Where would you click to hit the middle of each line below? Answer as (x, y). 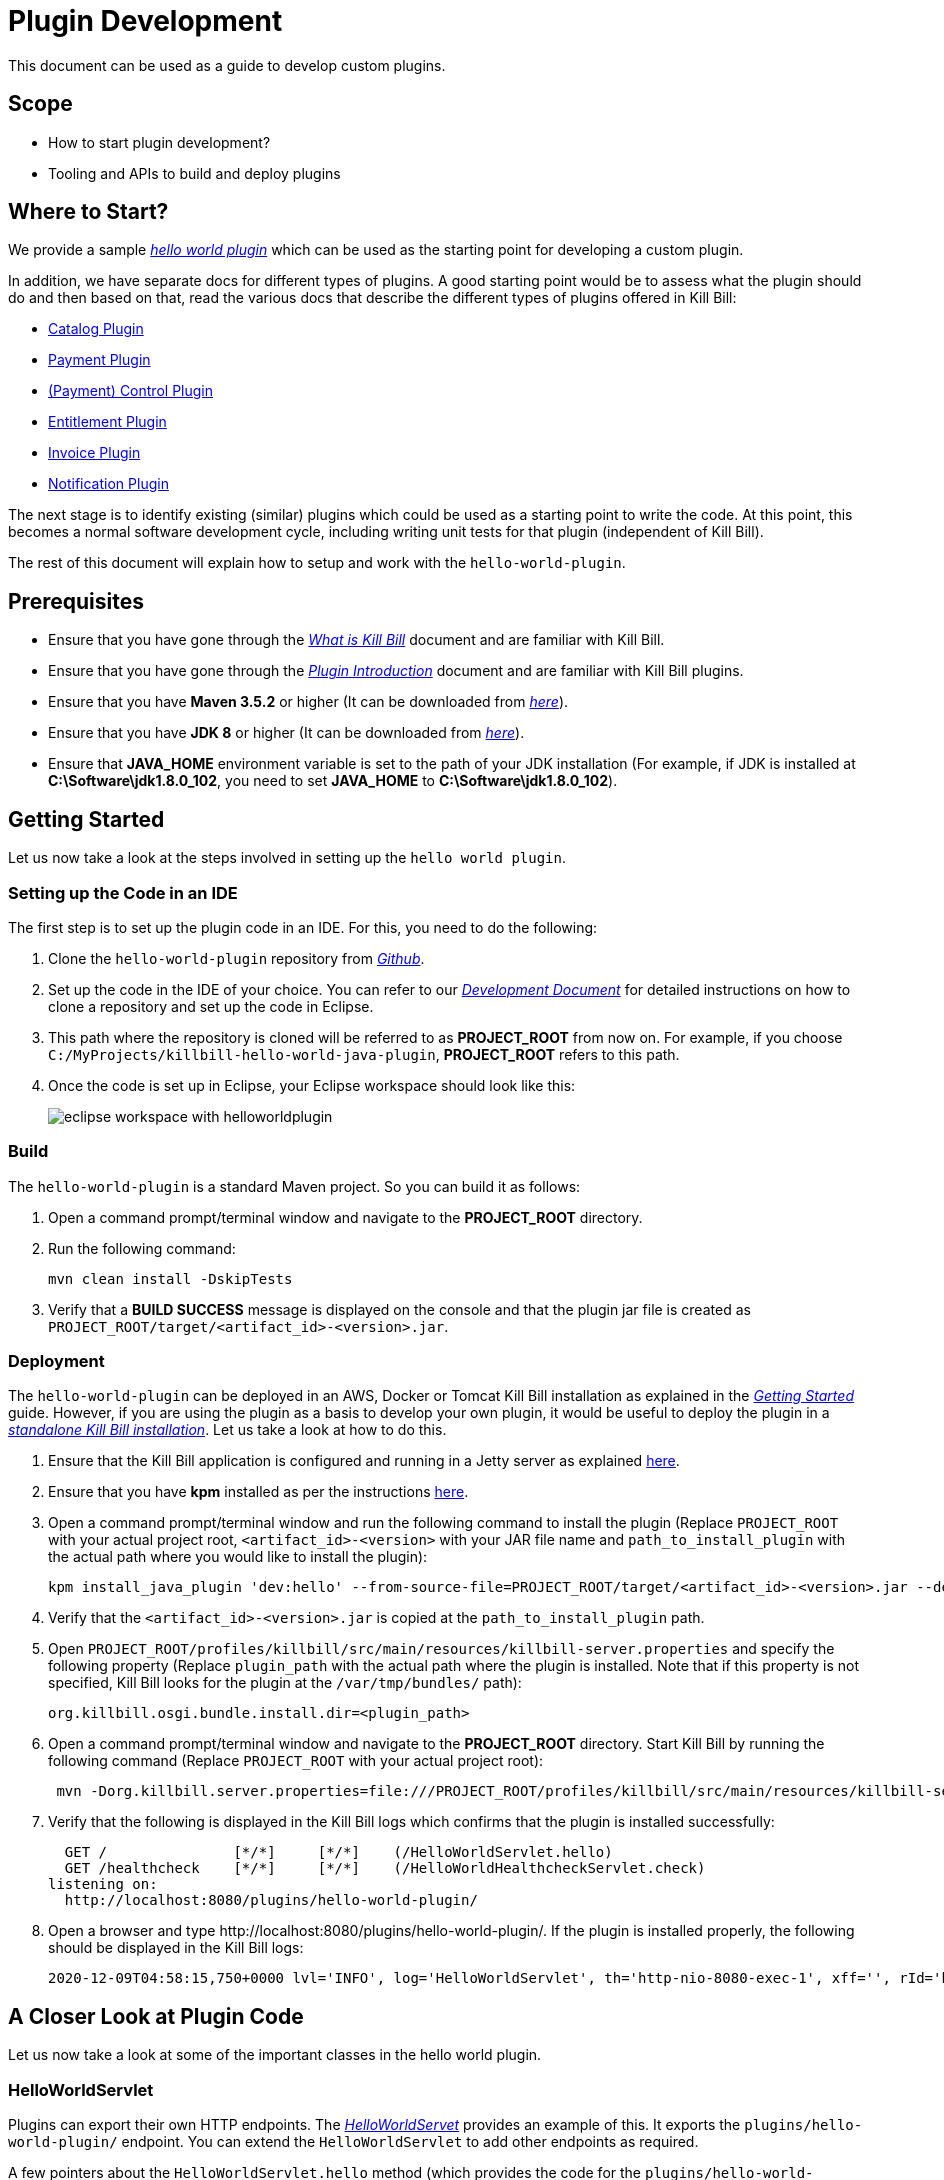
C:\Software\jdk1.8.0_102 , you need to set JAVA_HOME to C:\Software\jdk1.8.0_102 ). (333, 781)
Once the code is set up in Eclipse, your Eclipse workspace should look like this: (312, 1085)
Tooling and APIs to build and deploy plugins (194, 173)
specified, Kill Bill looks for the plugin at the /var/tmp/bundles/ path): (285, 1683)
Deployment (56, 1361)
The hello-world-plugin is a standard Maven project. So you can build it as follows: (294, 1186)
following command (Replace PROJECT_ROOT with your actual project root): (296, 1761)
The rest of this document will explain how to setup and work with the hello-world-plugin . (317, 563)
